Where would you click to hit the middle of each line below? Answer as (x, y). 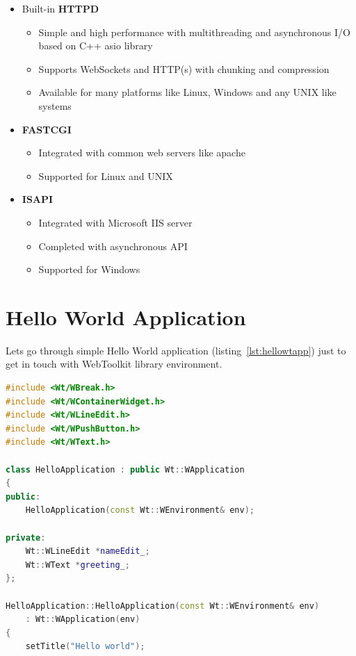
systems (55, 105)
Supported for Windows (89, 269)
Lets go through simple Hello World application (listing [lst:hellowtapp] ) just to (176, 350)
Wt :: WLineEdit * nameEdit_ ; (88, 551)
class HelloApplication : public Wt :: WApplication (125, 469)
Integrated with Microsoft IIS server (115, 222)
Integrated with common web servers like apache (142, 153)
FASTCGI (47, 129)
